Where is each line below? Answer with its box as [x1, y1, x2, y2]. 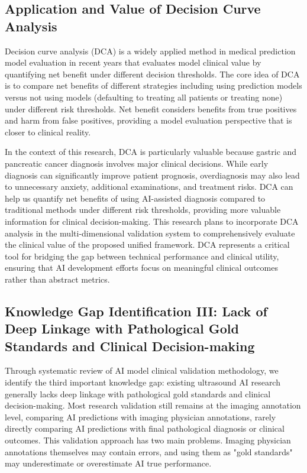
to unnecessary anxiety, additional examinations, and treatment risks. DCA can [5, 180, 293, 193]
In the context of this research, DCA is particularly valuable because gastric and [5, 145, 297, 158]
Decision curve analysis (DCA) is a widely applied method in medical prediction [5, 44, 296, 57]
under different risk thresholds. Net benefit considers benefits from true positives [5, 102, 297, 115]
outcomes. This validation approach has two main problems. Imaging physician [5, 434, 291, 446]
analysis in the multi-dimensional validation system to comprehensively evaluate [5, 226, 295, 239]
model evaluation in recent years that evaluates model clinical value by [5, 56, 261, 69]
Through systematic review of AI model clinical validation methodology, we [5, 364, 279, 377]
